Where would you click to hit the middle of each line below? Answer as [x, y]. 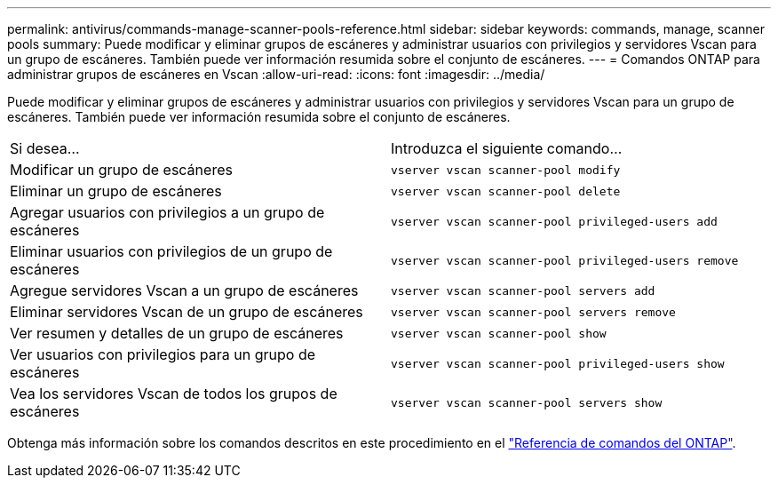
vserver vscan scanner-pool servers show [527, 402]
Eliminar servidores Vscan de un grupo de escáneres [187, 312]
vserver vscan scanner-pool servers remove [533, 312]
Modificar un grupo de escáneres [121, 170]
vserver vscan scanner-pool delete [506, 191]
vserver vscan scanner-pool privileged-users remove [565, 260]
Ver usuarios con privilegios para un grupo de [163, 354]
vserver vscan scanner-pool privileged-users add [554, 221]
